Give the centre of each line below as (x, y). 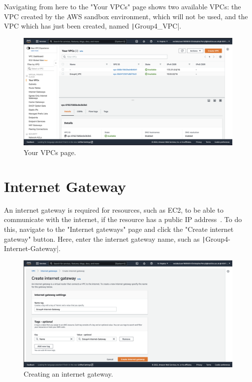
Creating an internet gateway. (68, 374)
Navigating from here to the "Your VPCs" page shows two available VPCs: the (123, 6)
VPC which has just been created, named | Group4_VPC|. (93, 26)
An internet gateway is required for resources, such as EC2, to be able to (114, 209)
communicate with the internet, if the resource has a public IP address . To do (123, 219)
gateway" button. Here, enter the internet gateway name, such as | (105, 239)
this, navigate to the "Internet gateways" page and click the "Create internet (119, 229)
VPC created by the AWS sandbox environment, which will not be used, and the (126, 16)
